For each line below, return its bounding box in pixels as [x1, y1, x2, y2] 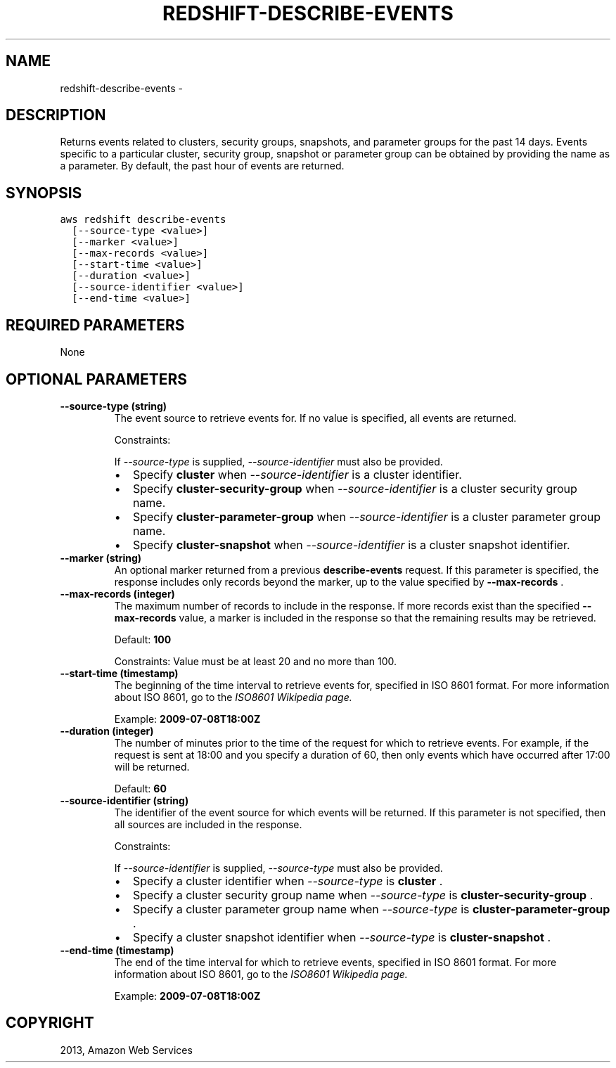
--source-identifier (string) [60, 794, 189, 806]
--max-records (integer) [60, 587, 175, 600]
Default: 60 [114, 782, 167, 794]
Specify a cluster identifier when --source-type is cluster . [132, 873, 443, 888]
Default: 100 [114, 633, 172, 645]
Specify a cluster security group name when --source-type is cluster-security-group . [132, 887, 593, 902]
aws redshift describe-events [60, 214, 226, 226]
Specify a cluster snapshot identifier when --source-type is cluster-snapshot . [132, 929, 551, 944]
